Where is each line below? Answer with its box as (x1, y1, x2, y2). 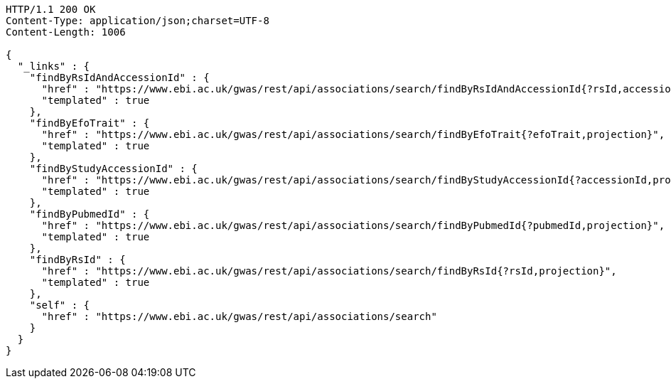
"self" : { (29, 299, 90, 311)
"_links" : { (17, 60, 90, 72)
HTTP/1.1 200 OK (6, 4, 96, 15)
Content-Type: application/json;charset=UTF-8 (6, 15, 269, 26)
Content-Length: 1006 (6, 26, 126, 38)
